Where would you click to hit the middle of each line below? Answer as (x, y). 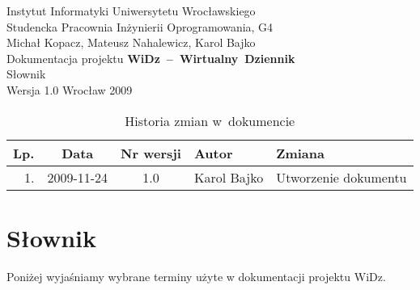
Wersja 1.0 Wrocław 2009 (70, 89)
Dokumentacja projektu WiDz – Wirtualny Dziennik (151, 58)
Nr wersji (151, 153)
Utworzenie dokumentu (342, 177)
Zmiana (300, 153)
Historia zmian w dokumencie (210, 120)
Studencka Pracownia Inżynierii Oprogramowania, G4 (140, 26)
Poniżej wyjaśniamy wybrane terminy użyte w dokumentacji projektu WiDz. (196, 276)
